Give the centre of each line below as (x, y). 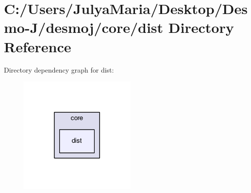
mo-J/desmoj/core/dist (84, 27)
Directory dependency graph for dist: (59, 69)
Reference (38, 46)
